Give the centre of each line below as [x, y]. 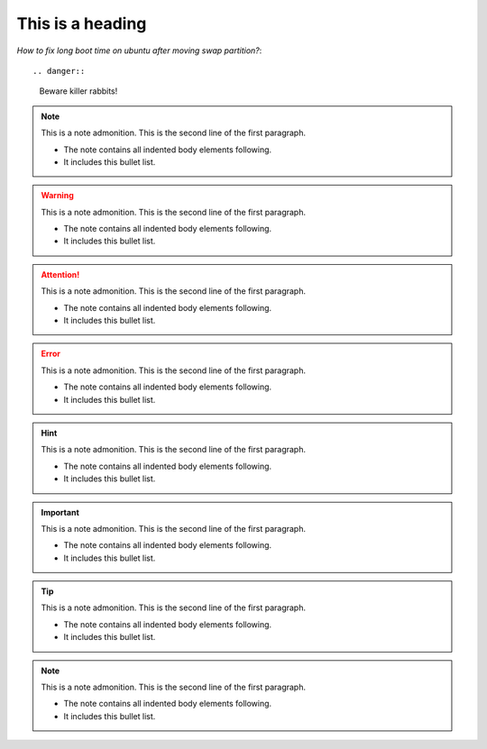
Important [60, 512]
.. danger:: [59, 71]
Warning [57, 196]
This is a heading [82, 23]
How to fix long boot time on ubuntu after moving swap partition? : [139, 50]
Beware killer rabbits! [78, 91]
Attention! [60, 274]
